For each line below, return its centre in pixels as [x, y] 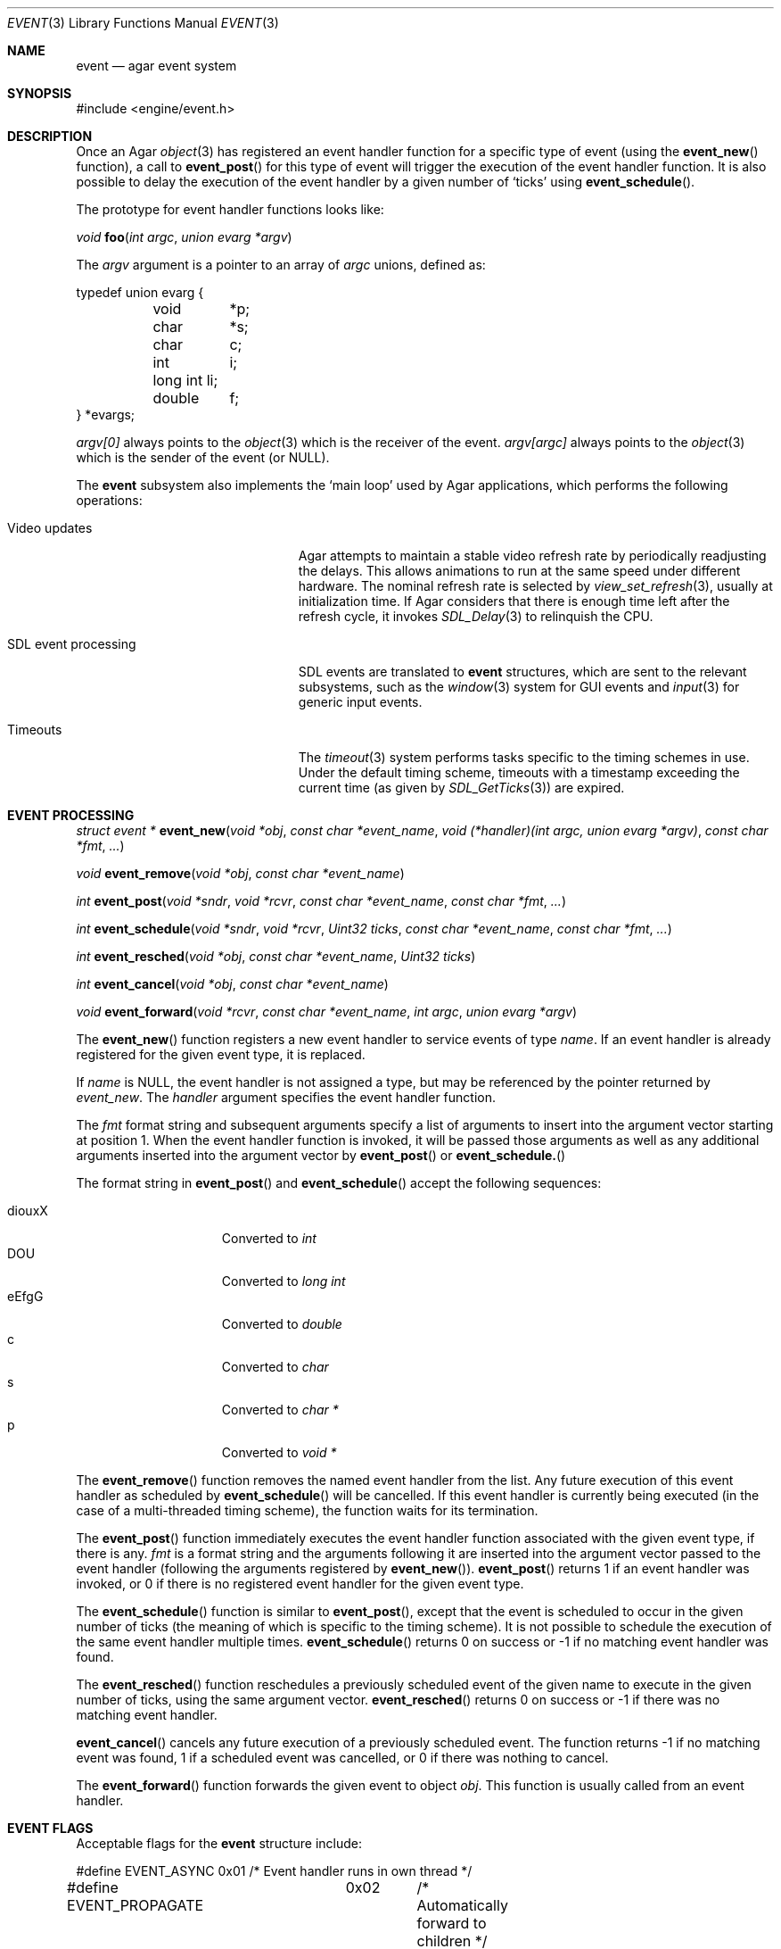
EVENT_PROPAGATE [136, 1905]
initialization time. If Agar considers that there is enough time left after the [514, 601]
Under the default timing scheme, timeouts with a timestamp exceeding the [519, 772]
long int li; [185, 380]
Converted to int [269, 1238]
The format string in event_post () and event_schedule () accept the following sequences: [339, 1183]
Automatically [462, 1905]
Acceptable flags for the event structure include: [219, 1843]
